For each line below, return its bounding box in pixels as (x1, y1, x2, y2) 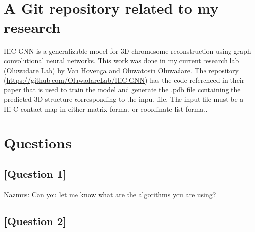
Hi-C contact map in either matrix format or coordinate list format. (4, 103, 208, 114)
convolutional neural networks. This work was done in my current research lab (4, 55, 239, 65)
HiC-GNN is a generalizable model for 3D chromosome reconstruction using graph (4, 46, 251, 56)
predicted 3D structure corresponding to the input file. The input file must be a (4, 94, 244, 104)
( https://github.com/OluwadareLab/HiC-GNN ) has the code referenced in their (4, 75, 245, 85)
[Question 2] (4, 213, 67, 229)
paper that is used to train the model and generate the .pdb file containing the (4, 84, 241, 94)
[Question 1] (4, 166, 67, 181)
